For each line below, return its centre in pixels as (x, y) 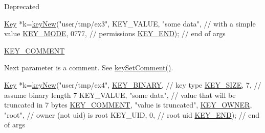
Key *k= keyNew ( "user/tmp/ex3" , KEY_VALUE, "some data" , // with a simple (130, 23)
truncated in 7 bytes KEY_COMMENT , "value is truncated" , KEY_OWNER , (128, 105)
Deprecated (22, 6)
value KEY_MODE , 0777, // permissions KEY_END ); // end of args (115, 33)
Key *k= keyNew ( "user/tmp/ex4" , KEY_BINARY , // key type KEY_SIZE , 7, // (133, 84)
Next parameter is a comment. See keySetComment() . (89, 68)
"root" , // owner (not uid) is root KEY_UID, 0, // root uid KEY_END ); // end (132, 114)
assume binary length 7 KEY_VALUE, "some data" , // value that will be (120, 95)
